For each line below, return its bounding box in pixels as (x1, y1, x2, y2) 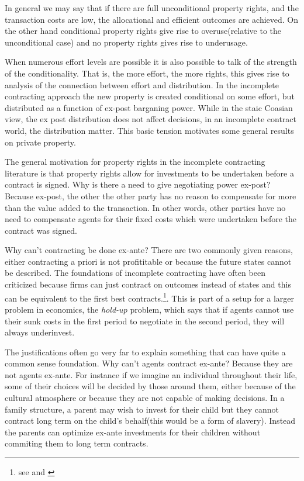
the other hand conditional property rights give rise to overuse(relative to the (5, 25, 282, 37)
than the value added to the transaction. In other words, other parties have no (5, 201, 286, 213)
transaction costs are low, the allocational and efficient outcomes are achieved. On (5, 13, 299, 25)
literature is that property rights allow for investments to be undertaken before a (5, 167, 294, 179)
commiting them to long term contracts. (5, 437, 148, 449)
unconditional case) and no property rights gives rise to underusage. (5, 36, 248, 48)
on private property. (5, 136, 76, 148)
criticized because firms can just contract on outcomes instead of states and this (5, 278, 291, 290)
